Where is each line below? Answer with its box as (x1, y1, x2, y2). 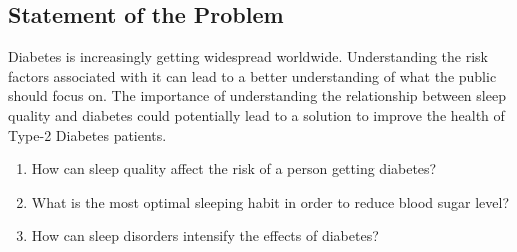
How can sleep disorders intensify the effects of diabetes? (31, 225, 379, 246)
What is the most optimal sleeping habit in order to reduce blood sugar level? (31, 191, 510, 212)
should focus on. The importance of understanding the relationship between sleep (8, 85, 506, 106)
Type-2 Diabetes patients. (8, 124, 167, 145)
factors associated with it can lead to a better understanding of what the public (8, 65, 497, 86)
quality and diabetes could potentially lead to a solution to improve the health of (8, 104, 505, 125)
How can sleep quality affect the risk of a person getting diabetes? (31, 158, 437, 179)
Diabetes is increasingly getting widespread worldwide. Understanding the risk (8, 46, 488, 67)
